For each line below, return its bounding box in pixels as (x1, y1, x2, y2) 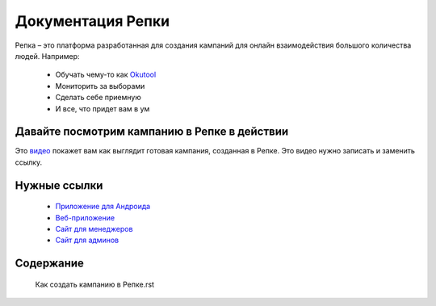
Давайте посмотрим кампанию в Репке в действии (15, 125, 289, 139)
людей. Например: (15, 51, 80, 61)
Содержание (15, 257, 85, 270)
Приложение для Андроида (55, 202, 151, 212)
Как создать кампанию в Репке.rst (35, 279, 155, 289)
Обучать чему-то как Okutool (55, 69, 157, 80)
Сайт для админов (55, 235, 119, 245)
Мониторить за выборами (55, 81, 145, 90)
